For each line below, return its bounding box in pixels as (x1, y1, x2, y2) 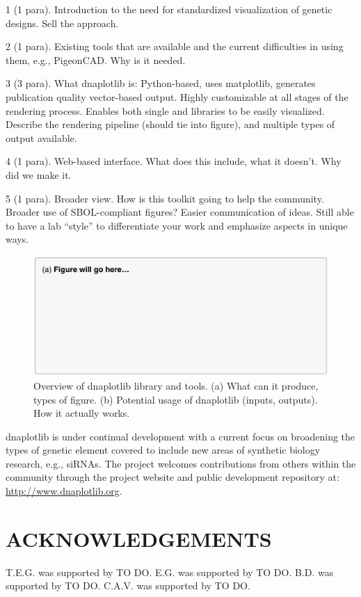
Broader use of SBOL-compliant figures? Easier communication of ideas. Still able (6, 205, 354, 219)
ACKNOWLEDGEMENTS (6, 524, 272, 552)
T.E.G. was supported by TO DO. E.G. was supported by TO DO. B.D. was (6, 564, 334, 579)
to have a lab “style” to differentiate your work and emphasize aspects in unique (6, 218, 348, 232)
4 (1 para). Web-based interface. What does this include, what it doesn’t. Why (6, 154, 342, 168)
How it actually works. (33, 406, 130, 420)
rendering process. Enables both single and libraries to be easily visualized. (6, 103, 325, 118)
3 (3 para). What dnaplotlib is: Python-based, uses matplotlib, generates (6, 76, 316, 90)
